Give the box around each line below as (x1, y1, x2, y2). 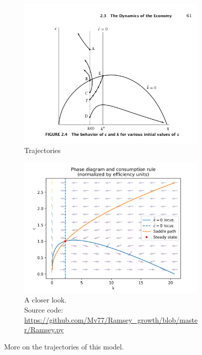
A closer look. (24, 294, 67, 305)
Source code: (24, 305, 63, 315)
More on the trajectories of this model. (4, 341, 124, 351)
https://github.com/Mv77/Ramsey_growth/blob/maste (24, 314, 198, 325)
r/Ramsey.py (24, 324, 64, 335)
